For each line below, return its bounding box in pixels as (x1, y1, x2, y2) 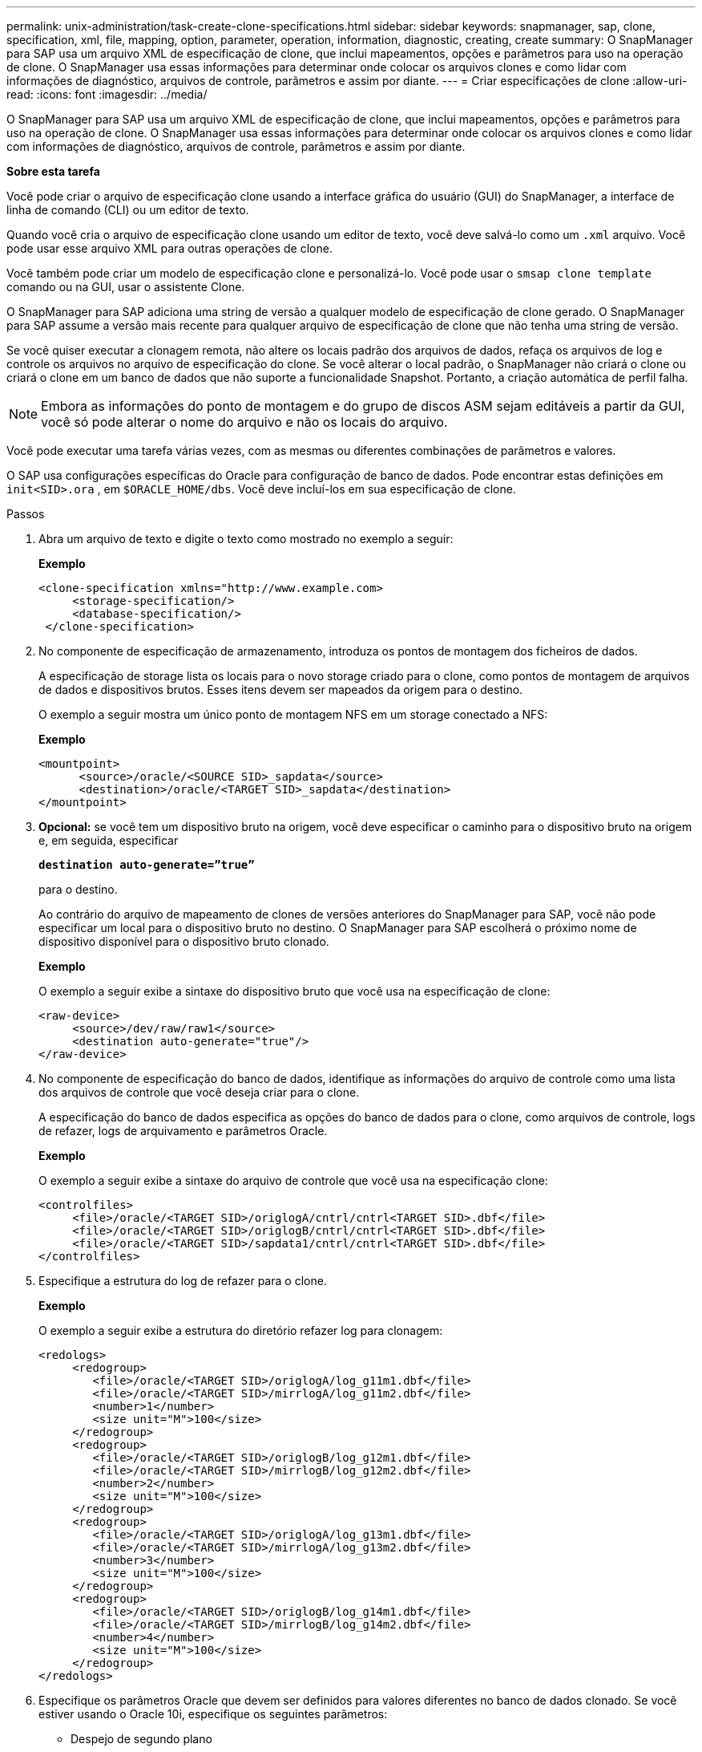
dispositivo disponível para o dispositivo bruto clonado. (38, 935, 329, 948)
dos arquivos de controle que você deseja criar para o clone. (38, 1085, 360, 1099)
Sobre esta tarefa (6, 164, 100, 178)
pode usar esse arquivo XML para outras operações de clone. (6, 241, 333, 255)
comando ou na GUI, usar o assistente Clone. (6, 280, 245, 294)
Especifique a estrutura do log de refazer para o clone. (38, 1274, 327, 1288)
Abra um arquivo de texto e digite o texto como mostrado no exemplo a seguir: (38, 532, 454, 545)
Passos (6, 507, 45, 521)
